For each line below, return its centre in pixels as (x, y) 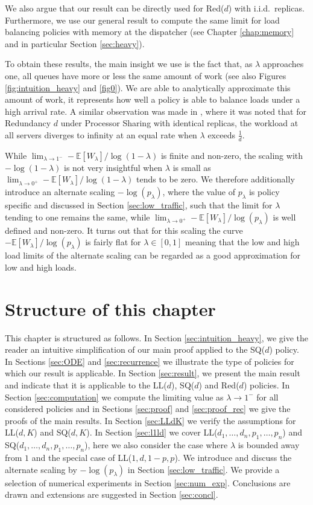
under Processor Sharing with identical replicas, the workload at (179, 123)
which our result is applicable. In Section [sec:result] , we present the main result (153, 373)
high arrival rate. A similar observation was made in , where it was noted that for (156, 111)
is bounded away (269, 445)
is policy (264, 192)
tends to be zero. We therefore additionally (216, 179)
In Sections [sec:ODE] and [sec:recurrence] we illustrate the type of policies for (150, 361)
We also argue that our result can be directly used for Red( (115, 8)
